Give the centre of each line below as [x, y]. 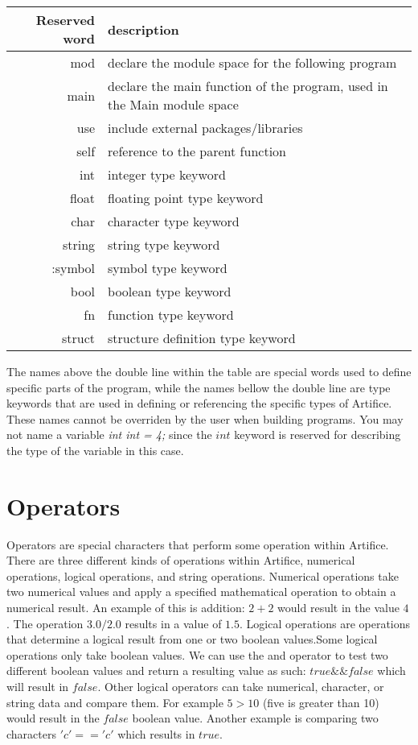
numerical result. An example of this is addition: [126, 608]
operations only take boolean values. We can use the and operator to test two [197, 654]
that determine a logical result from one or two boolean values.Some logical [192, 639]
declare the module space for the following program [252, 62]
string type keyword [164, 244]
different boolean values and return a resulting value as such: [156, 670]
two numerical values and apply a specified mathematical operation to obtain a [201, 592]
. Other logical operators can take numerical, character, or [241, 687]
